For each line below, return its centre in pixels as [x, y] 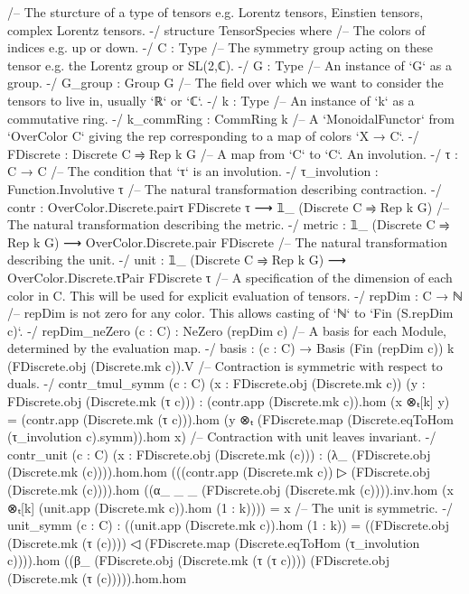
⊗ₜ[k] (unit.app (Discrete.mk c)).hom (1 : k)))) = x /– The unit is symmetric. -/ [230, 507]
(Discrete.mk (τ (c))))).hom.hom [97, 578]
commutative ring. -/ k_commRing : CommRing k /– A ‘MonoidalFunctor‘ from [231, 118]
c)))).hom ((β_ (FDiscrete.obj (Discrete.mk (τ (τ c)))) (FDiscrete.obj [198, 560]
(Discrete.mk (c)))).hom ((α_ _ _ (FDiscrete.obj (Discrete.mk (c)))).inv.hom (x [230, 490]
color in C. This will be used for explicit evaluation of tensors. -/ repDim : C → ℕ [235, 295]
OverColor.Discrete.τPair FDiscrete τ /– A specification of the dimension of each [230, 277]
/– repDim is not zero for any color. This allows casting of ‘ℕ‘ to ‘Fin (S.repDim [230, 313]
